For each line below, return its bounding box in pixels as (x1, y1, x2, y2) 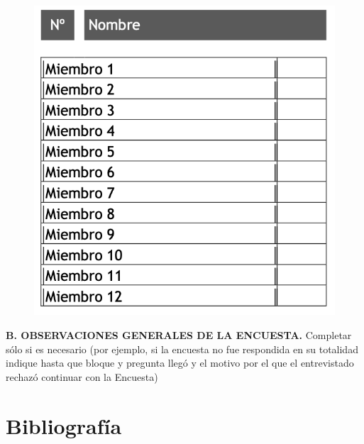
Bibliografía (6, 411, 122, 440)
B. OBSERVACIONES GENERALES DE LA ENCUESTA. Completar (6, 327, 352, 342)
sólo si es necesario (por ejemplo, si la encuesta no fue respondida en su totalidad (6, 341, 358, 356)
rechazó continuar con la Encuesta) (6, 369, 158, 384)
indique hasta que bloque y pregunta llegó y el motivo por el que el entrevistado (6, 355, 354, 370)
